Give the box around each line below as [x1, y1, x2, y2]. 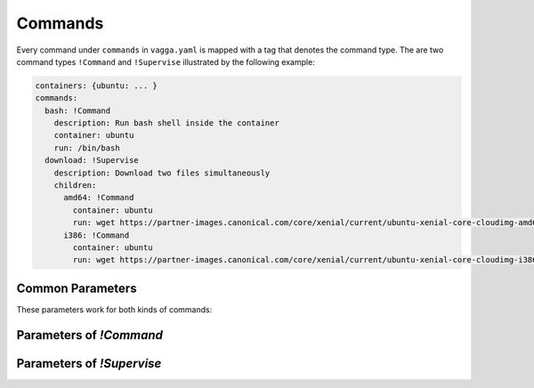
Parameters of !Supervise [16, 356, 162, 371]
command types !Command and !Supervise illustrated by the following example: [16, 56, 315, 67]
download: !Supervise [44, 156, 140, 166]
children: [53, 181, 97, 190]
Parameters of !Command [16, 327, 164, 343]
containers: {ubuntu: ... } [35, 80, 158, 91]
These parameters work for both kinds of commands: [16, 303, 213, 315]
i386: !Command [63, 230, 130, 240]
